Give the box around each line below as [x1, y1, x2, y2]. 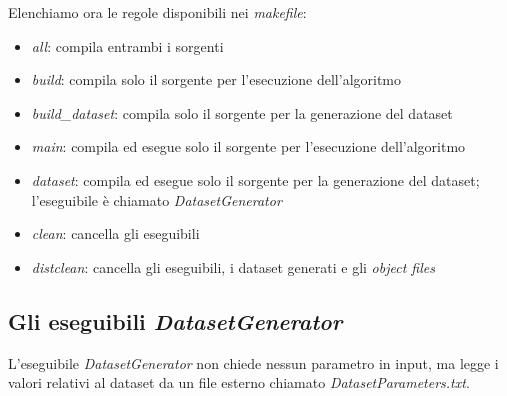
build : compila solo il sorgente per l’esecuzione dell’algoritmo [31, 69, 402, 90]
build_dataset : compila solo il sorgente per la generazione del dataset [31, 102, 453, 123]
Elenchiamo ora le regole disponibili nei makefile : [8, 2, 307, 22]
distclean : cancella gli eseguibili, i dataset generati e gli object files [31, 256, 435, 277]
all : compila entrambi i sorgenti [31, 35, 224, 56]
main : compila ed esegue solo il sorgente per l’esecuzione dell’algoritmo [31, 136, 466, 157]
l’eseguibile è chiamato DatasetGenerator [31, 189, 282, 210]
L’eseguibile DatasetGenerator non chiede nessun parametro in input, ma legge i [8, 352, 499, 373]
